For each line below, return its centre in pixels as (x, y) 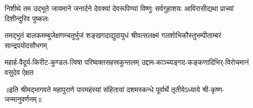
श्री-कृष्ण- (213, 89)
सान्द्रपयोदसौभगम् (26, 45)
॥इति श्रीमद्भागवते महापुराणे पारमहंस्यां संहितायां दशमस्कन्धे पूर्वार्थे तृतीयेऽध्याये (102, 89)
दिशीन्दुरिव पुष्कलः (27, 18)
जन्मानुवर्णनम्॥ (23, 99)
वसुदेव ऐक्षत (19, 72)
